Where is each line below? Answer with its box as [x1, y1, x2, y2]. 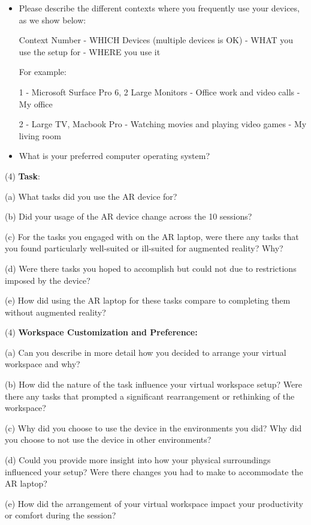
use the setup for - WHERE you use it [19, 45, 161, 58]
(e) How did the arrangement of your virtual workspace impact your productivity [5, 497, 303, 509]
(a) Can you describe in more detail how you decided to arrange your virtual [5, 346, 286, 358]
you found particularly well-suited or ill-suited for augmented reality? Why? [5, 242, 283, 254]
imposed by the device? [5, 274, 90, 286]
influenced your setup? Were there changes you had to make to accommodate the [5, 465, 303, 478]
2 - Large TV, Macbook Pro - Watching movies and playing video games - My [19, 118, 307, 130]
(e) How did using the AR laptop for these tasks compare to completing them [5, 294, 291, 307]
